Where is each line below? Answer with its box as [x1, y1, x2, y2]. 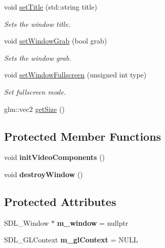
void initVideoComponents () [4, 152, 105, 162]
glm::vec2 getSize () [4, 103, 65, 114]
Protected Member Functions [4, 128, 161, 144]
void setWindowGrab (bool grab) [4, 35, 107, 46]
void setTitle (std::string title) [4, 2, 97, 12]
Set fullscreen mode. [4, 86, 66, 97]
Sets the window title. [4, 18, 70, 29]
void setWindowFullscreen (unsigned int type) [4, 69, 147, 80]
